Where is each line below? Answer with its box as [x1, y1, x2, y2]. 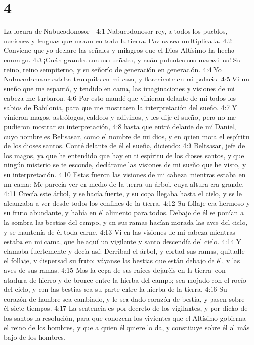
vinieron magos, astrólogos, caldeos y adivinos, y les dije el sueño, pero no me [4, 112, 236, 122]
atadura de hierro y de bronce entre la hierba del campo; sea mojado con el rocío [4, 274, 246, 284]
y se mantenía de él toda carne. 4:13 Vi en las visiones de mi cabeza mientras [4, 226, 235, 237]
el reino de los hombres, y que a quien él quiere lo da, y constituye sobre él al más [4, 322, 250, 332]
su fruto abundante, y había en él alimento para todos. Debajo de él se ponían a [4, 207, 244, 218]
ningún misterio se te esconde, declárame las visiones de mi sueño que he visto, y [4, 160, 246, 170]
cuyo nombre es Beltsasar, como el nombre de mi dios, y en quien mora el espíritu [4, 131, 249, 141]
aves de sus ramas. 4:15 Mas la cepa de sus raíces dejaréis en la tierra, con [4, 264, 226, 275]
